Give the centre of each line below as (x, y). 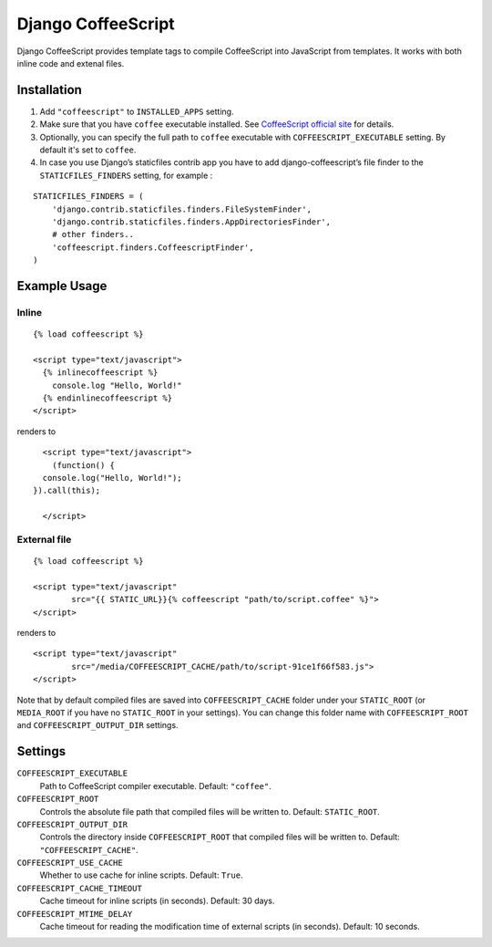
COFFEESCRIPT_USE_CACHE (70, 863)
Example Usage (62, 286)
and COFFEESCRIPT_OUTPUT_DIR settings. (97, 725)
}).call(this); (67, 491)
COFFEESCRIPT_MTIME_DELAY (75, 914)
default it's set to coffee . (88, 150)
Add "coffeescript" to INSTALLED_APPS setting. (137, 111)
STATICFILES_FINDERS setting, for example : (126, 175)
